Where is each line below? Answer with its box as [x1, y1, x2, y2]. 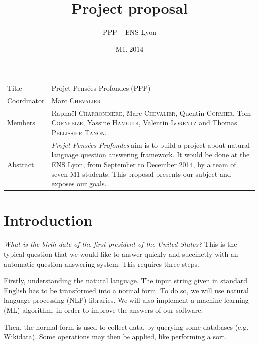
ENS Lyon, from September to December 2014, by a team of [51, 159, 236, 169]
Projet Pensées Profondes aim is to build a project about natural [51, 139, 250, 150]
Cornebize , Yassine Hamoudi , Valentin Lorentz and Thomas [51, 117, 237, 128]
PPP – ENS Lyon [103, 27, 156, 37]
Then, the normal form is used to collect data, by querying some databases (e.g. [4, 321, 249, 332]
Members [7, 117, 35, 128]
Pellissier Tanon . [51, 127, 107, 137]
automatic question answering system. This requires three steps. [4, 258, 199, 269]
